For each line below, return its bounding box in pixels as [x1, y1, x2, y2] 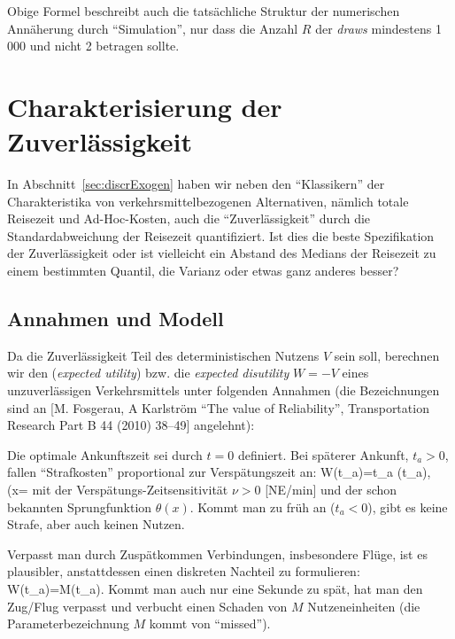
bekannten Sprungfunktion [7, 497, 152, 516]
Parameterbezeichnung [7, 614, 129, 633]
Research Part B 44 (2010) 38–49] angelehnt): [7, 416, 255, 434]
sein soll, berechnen [334, 346, 440, 364]
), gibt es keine [367, 497, 448, 516]
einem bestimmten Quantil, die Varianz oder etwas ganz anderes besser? [7, 261, 399, 280]
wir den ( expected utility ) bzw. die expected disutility [7, 363, 289, 382]
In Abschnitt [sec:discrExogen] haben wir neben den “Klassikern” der [7, 175, 385, 193]
